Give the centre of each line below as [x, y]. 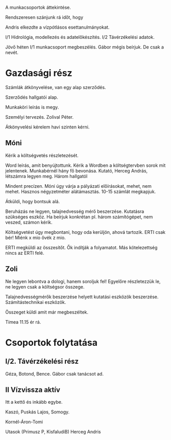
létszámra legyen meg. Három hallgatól [46, 176]
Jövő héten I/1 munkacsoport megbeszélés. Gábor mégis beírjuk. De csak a [85, 47]
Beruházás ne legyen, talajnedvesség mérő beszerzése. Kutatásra [75, 211]
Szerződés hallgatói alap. [32, 97]
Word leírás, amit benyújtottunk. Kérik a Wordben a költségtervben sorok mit [86, 165]
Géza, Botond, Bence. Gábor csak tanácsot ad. [54, 373]
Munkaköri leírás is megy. [32, 107]
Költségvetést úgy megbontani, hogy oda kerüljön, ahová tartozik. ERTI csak [86, 232]
